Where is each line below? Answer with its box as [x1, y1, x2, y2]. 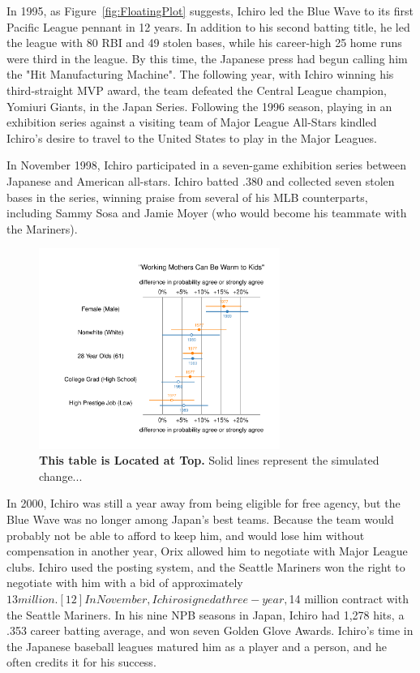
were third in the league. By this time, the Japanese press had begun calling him [6, 49, 408, 66]
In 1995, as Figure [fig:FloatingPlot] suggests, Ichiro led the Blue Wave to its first [6, 2, 414, 19]
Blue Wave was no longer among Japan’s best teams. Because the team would [6, 510, 394, 527]
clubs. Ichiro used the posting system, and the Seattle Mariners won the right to [6, 558, 405, 575]
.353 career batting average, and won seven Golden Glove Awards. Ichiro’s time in [6, 622, 414, 639]
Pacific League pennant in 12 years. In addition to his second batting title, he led [6, 18, 410, 35]
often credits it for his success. [6, 654, 156, 671]
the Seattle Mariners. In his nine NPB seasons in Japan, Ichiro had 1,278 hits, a [6, 606, 405, 623]
